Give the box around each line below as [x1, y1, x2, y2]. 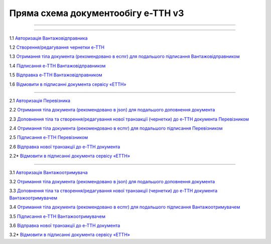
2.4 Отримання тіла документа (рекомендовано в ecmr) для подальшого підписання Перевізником [9, 126, 223, 132]
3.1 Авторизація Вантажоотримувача [9, 169, 88, 175]
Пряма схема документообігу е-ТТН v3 [9, 8, 184, 19]
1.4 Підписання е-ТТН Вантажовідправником [9, 63, 106, 69]
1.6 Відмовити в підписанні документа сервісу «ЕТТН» [9, 81, 126, 87]
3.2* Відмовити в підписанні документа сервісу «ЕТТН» [9, 231, 130, 238]
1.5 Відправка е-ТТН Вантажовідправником [9, 72, 102, 78]
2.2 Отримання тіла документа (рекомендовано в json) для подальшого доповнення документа [9, 107, 215, 113]
